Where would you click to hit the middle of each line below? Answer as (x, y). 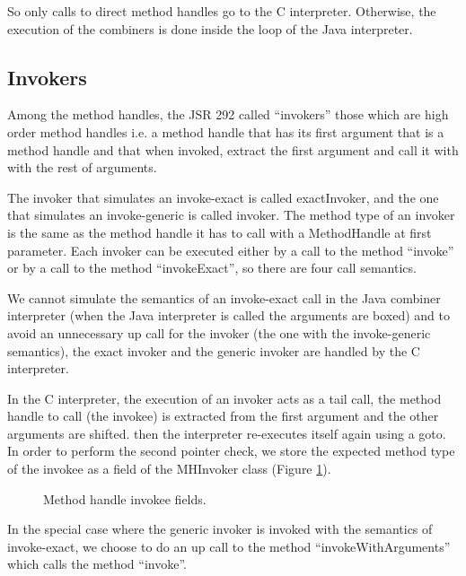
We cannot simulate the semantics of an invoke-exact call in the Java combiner (224, 297)
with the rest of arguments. (82, 167)
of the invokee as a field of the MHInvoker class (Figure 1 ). (169, 469)
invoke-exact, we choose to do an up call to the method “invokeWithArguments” (229, 546)
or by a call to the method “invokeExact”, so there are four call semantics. (212, 268)
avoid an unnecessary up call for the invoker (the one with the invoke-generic (219, 332)
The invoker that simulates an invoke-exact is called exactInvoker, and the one (223, 197)
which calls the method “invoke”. (97, 564)
